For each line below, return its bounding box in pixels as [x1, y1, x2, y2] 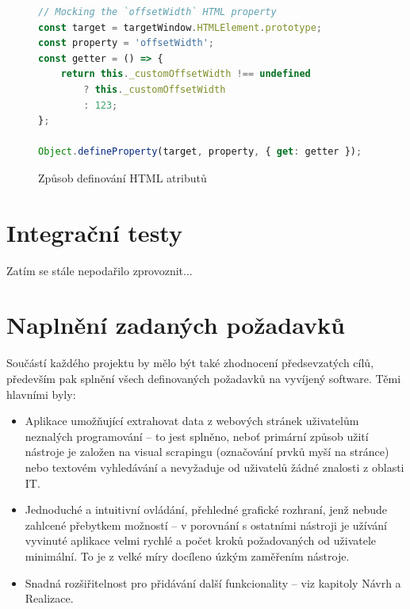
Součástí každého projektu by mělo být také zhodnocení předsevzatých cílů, [6, 354, 374, 371]
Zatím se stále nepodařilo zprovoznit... [6, 262, 193, 278]
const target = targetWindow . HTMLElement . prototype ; [38, 21, 323, 33]
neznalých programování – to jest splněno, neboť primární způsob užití [25, 427, 369, 444]
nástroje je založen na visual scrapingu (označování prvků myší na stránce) [25, 443, 389, 460]
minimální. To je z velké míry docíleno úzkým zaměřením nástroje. [25, 547, 350, 564]
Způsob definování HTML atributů [38, 169, 207, 186]
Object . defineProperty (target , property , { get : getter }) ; [38, 146, 362, 158]
